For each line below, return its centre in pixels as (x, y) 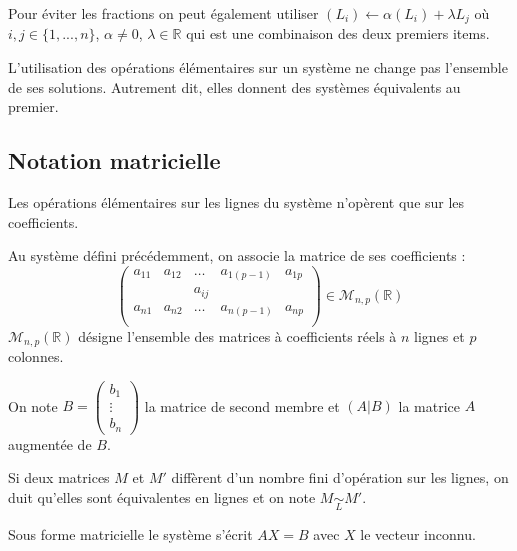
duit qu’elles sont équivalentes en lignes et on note (162, 496)
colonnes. (36, 355)
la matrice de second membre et (242, 405)
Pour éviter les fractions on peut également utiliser (163, 13)
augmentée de (50, 443)
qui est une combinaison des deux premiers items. (338, 33)
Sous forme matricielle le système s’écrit (130, 534)
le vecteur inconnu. (418, 534)
